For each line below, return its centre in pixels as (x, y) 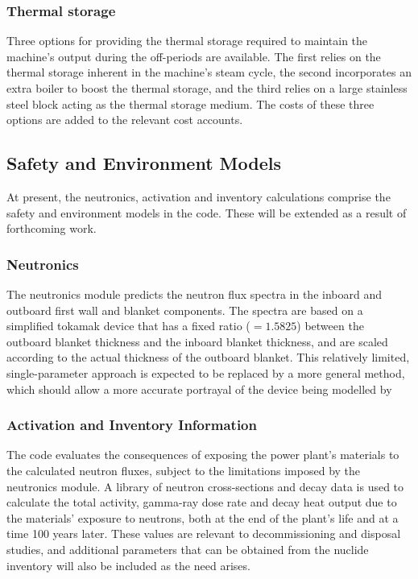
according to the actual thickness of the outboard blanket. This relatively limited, (208, 357)
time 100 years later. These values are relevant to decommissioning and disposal (204, 534)
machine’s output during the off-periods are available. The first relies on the (194, 56)
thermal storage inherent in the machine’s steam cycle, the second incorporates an (209, 72)
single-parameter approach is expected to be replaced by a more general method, (206, 372)
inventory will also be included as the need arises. (128, 565)
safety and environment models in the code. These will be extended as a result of (207, 212)
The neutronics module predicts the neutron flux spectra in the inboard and (194, 294)
